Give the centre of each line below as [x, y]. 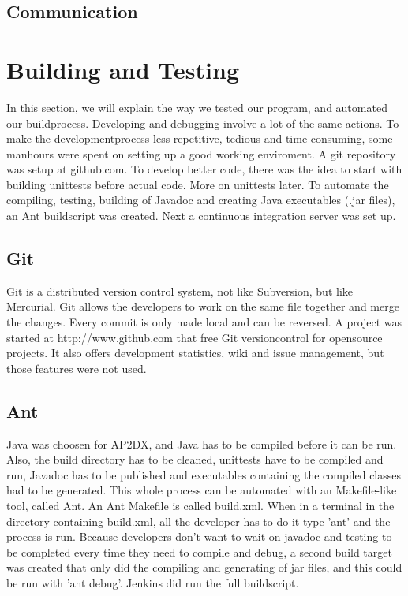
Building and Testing [123, 69]
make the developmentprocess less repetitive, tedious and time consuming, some [200, 138]
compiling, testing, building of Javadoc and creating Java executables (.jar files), [201, 200]
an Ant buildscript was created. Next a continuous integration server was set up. [201, 216]
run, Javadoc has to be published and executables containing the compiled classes [204, 474]
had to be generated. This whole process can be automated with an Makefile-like [202, 490]
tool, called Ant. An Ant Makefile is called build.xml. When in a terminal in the [200, 505]
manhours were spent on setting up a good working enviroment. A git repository [201, 153]
